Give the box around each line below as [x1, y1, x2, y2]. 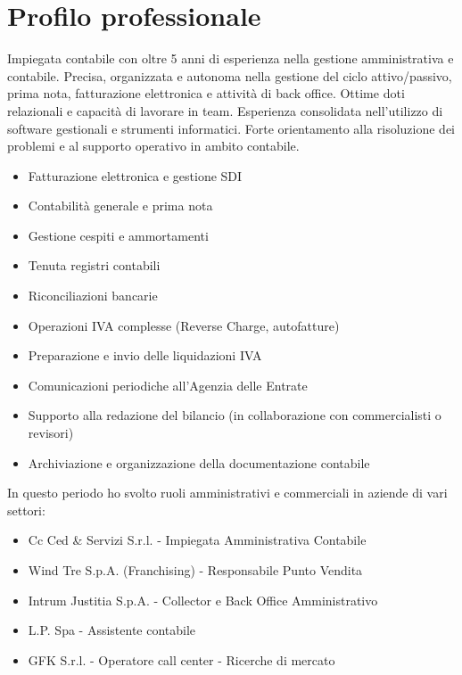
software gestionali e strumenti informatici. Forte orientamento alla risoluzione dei [7, 119, 456, 137]
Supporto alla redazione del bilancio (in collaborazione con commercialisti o [28, 406, 441, 424]
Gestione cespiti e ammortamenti [28, 226, 209, 244]
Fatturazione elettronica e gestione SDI [28, 166, 243, 185]
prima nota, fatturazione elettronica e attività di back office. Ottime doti [7, 84, 405, 103]
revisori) [28, 424, 74, 442]
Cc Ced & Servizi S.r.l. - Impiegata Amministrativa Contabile [28, 531, 367, 549]
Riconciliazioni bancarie [28, 286, 158, 305]
